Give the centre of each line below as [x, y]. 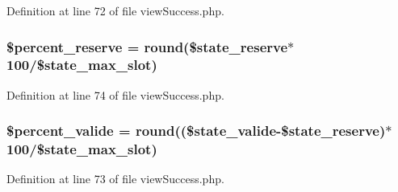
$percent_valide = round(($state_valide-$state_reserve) [196, 131]
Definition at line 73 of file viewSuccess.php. [115, 179]
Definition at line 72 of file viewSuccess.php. [115, 10]
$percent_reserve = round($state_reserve [147, 46]
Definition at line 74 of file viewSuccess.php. [115, 94]
